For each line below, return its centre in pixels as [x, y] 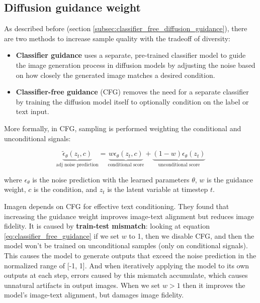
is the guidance [230, 179]
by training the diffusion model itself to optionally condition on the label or [132, 101]
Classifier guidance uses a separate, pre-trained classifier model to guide [131, 55]
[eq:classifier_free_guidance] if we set [62, 235]
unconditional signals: [37, 138]
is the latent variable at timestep [158, 189]
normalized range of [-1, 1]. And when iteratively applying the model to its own [127, 265]
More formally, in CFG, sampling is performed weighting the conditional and [123, 128]
